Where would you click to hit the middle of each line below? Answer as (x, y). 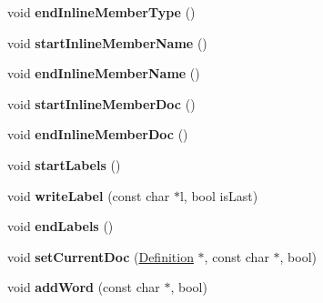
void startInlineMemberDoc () (101, 103)
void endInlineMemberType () (101, 12)
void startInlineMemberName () (107, 42)
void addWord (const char (84, 287)
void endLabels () (61, 226)
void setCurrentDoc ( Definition (101, 256)
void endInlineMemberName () (104, 73)
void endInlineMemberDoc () (98, 134)
